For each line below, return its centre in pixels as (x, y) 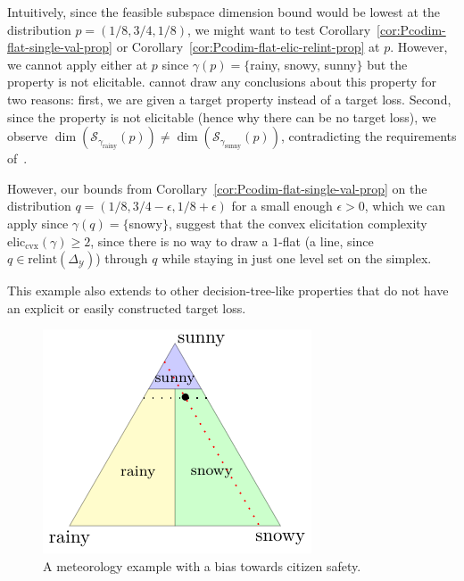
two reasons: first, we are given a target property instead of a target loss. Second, (229, 99)
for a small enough (282, 206)
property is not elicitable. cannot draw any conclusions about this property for (222, 82)
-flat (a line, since (326, 241)
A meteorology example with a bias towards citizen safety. (202, 565)
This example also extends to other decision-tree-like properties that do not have (228, 290)
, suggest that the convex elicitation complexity (298, 223)
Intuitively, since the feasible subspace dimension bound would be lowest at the (224, 12)
